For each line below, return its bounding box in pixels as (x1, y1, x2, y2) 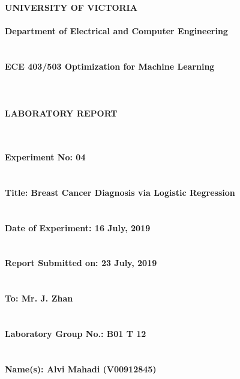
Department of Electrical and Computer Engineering (5, 25, 228, 37)
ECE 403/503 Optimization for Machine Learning (5, 59, 215, 72)
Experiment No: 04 (5, 151, 86, 163)
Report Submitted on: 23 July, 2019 (5, 256, 157, 269)
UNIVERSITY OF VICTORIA (5, 1, 137, 13)
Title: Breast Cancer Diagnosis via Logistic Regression (5, 186, 235, 198)
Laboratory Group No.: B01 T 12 (5, 327, 146, 340)
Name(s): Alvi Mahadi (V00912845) (5, 362, 157, 375)
